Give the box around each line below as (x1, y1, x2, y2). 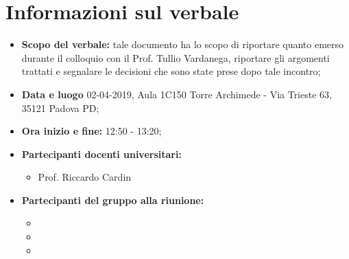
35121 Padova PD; (21, 100, 99, 115)
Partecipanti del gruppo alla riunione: (21, 192, 204, 207)
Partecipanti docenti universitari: (21, 146, 182, 161)
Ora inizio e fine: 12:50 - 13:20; (21, 124, 162, 138)
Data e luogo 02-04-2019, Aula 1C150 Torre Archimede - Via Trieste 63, (21, 87, 332, 101)
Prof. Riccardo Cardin (38, 170, 132, 184)
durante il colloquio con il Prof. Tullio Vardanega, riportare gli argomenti (21, 50, 330, 65)
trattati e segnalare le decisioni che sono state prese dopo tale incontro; (21, 64, 321, 78)
